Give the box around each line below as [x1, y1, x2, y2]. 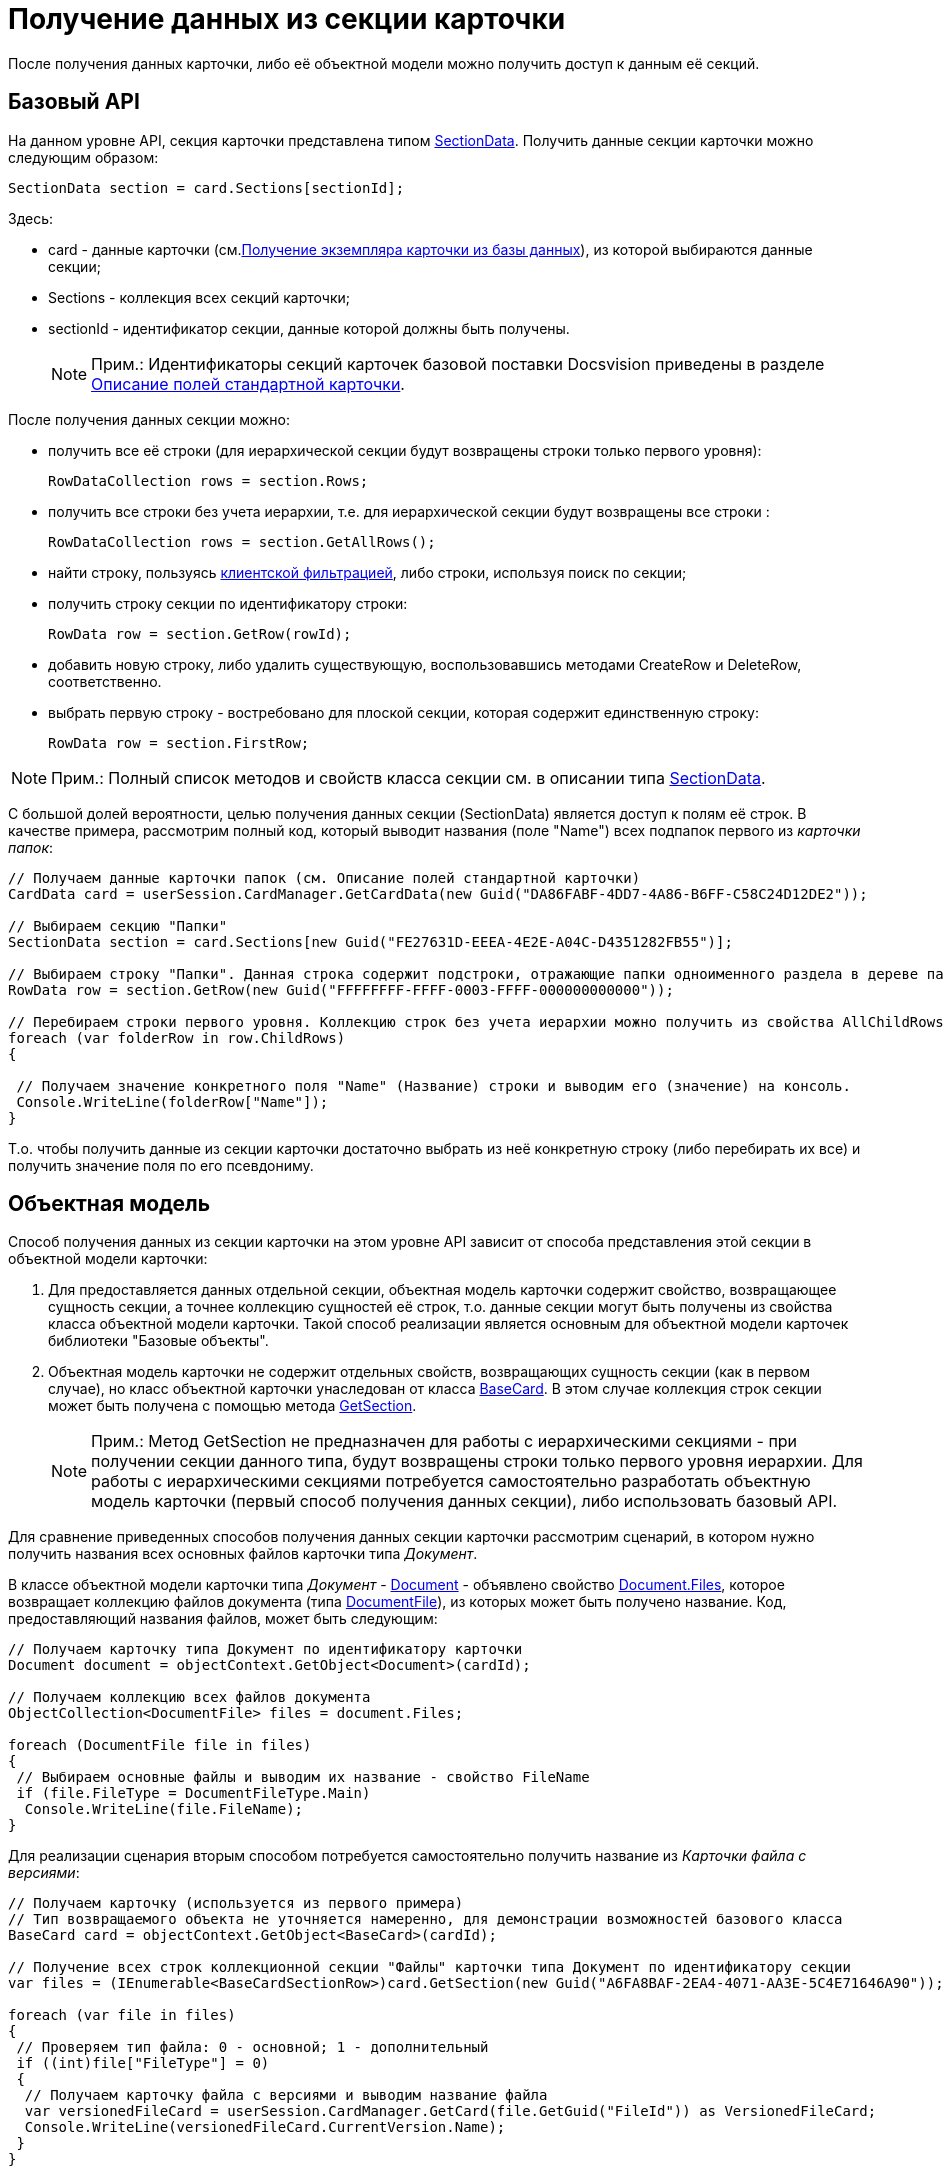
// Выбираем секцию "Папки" [8, 917, 228, 934]
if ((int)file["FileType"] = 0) [16, 2055, 270, 2072]
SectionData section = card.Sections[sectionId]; [8, 179, 405, 196]
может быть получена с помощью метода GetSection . [48, 1397, 417, 1415]
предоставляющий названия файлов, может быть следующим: [8, 1610, 438, 1628]
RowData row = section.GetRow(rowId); [48, 625, 352, 642]
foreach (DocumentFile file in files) [8, 1737, 312, 1754]
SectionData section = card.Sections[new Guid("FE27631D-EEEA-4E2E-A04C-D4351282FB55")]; [8, 933, 733, 950]
